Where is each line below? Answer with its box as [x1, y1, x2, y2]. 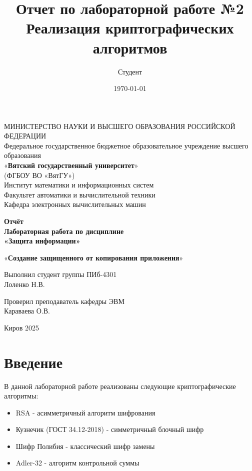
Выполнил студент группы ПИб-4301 [4, 269, 117, 279]
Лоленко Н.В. [4, 279, 45, 289]
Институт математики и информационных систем [4, 179, 154, 190]
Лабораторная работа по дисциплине [4, 225, 124, 236]
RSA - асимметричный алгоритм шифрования [15, 407, 155, 417]
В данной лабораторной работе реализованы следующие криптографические [4, 380, 236, 391]
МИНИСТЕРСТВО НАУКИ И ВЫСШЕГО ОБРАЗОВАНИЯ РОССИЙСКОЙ [4, 120, 235, 131]
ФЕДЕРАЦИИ [4, 130, 46, 141]
